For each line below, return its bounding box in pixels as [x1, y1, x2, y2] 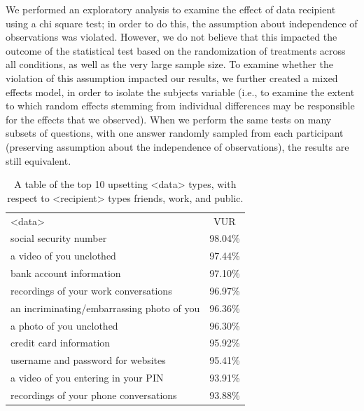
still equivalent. [6, 153, 71, 168]
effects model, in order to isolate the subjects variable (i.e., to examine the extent [6, 84, 355, 99]
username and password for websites [10, 353, 166, 368]
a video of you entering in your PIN [10, 370, 164, 385]
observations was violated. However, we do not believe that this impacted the [6, 29, 337, 44]
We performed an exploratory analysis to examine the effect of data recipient [6, 2, 336, 16]
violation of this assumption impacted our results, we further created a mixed [6, 70, 338, 85]
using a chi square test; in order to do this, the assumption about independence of [6, 15, 358, 30]
